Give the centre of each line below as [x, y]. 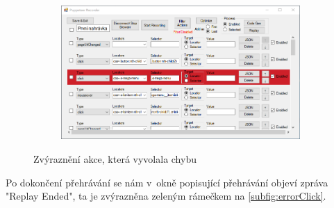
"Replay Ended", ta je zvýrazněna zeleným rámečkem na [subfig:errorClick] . [166, 196]
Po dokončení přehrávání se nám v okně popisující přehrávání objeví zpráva [167, 182]
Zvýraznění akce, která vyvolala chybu [115, 159]
